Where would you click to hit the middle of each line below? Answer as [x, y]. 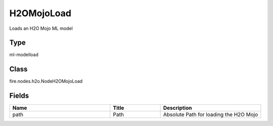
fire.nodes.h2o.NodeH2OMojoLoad [46, 81]
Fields [19, 96]
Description [177, 108]
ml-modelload [24, 55]
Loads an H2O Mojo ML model [41, 28]
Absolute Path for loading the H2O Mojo [211, 115]
